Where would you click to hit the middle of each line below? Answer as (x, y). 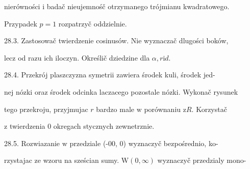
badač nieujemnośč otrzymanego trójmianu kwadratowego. (138, 6)
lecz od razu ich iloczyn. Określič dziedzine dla (77, 57)
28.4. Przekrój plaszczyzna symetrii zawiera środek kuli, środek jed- (110, 75)
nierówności (22, 6)
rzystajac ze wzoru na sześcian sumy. (62, 160)
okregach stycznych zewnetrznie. (104, 126)
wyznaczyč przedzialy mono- (202, 160)
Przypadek (21, 23)
